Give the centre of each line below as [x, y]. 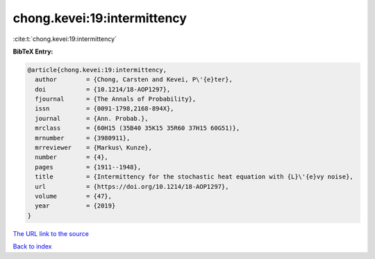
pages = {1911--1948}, [88, 167]
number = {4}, [72, 157]
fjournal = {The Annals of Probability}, [116, 99]
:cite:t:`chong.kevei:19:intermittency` [65, 39]
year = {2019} [75, 206]
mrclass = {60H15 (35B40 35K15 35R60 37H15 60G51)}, [137, 128]
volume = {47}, [74, 196]
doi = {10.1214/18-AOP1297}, [103, 89]
